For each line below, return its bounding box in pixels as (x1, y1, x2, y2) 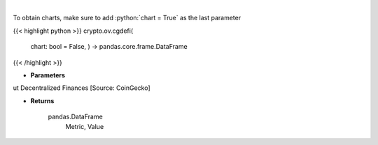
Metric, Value (65, 122, 104, 130)
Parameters (30, 70, 66, 79)
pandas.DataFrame (48, 112, 103, 121)
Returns (30, 96, 55, 105)
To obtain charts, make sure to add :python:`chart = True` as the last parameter (13, 14, 241, 22)
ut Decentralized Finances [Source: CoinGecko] (13, 84, 150, 92)
